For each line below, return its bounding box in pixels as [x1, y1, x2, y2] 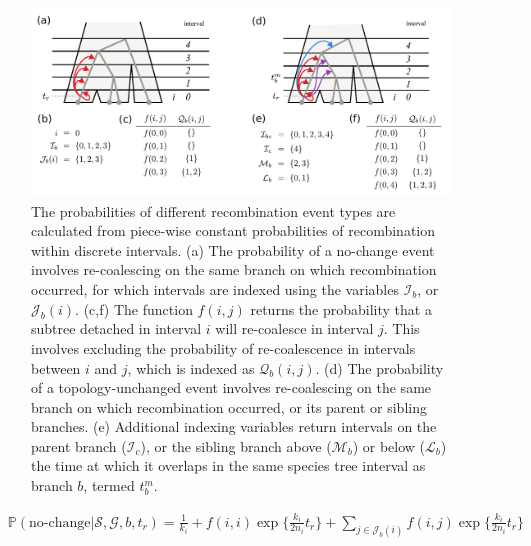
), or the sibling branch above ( [140, 435, 332, 456]
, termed [83, 475, 135, 496]
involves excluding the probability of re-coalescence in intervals [31, 337, 416, 358]
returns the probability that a [250, 298, 432, 319]
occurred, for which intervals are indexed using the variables [31, 278, 399, 299]
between [31, 357, 81, 378]
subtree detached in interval [31, 318, 202, 339]
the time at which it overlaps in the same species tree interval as [31, 455, 426, 476]
